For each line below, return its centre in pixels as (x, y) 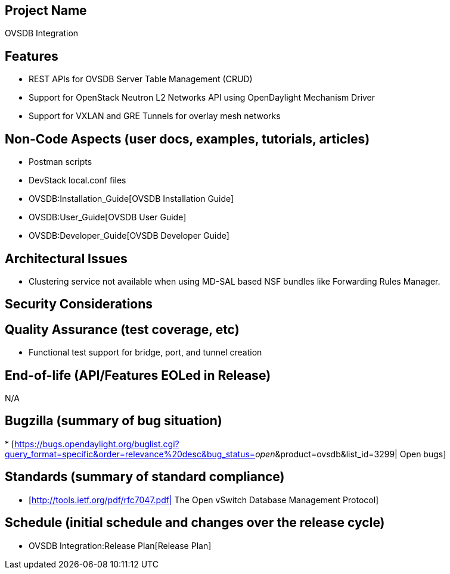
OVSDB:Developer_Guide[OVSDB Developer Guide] (129, 236)
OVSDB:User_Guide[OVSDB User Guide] (108, 217)
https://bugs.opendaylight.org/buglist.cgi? (97, 444)
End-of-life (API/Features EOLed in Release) (138, 375)
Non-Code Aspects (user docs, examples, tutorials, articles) (187, 139)
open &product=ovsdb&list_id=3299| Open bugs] (351, 454)
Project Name (46, 10)
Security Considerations (79, 304)
